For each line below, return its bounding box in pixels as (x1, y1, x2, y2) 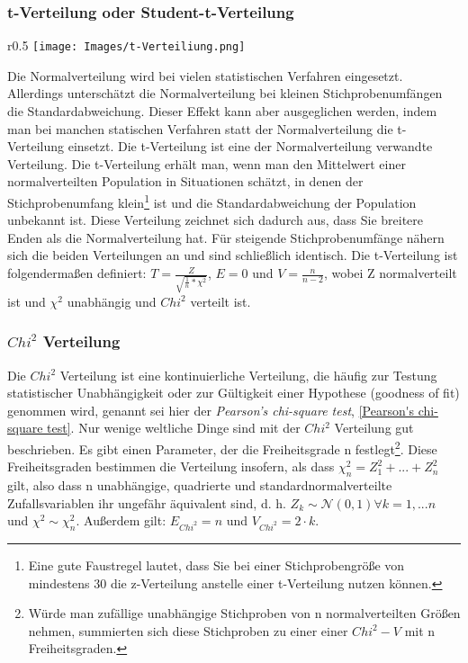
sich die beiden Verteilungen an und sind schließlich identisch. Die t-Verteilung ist (7, 246, 458, 264)
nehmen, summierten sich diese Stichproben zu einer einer (28, 621, 348, 640)
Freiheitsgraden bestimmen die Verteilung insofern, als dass (7, 457, 335, 476)
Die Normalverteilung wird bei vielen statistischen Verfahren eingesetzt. (7, 66, 403, 85)
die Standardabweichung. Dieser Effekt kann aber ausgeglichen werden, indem (7, 102, 437, 121)
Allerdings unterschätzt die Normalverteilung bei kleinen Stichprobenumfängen (7, 84, 443, 103)
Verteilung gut (334, 418, 414, 437)
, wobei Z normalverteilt (323, 264, 457, 282)
